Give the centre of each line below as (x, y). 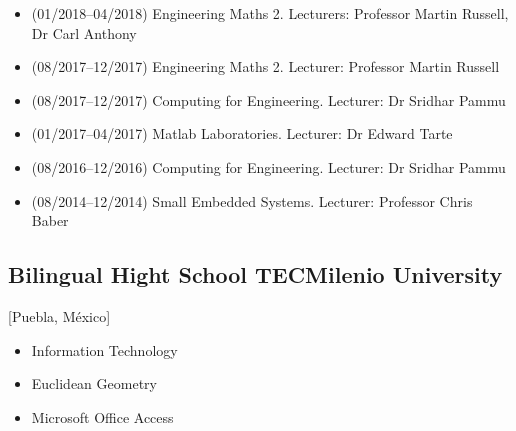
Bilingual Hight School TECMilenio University (255, 274)
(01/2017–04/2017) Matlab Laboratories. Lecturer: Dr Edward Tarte (242, 133)
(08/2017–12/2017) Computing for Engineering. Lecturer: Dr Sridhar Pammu (268, 99)
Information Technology (104, 349)
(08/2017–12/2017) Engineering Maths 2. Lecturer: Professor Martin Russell (265, 66)
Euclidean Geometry (94, 383)
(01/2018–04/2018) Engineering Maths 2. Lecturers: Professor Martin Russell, (270, 13)
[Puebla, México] (59, 315)
